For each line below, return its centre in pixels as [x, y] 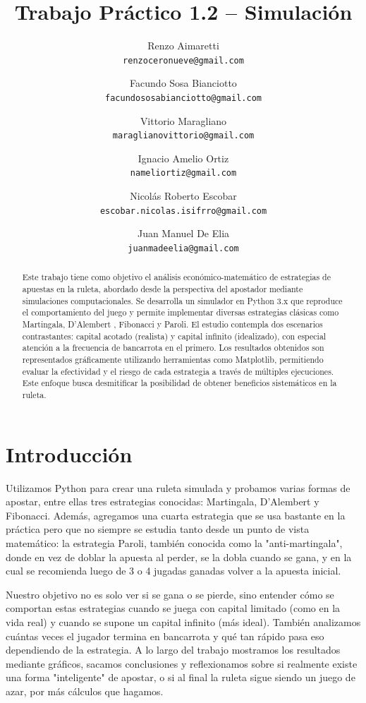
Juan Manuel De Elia [183, 233]
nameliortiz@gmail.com [183, 173]
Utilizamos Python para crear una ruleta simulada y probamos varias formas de [178, 487]
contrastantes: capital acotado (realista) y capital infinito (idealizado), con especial [174, 336]
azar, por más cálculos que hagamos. [85, 691]
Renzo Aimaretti [183, 46]
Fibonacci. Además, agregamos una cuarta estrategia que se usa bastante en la [176, 515]
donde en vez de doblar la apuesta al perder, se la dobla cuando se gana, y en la [179, 557]
